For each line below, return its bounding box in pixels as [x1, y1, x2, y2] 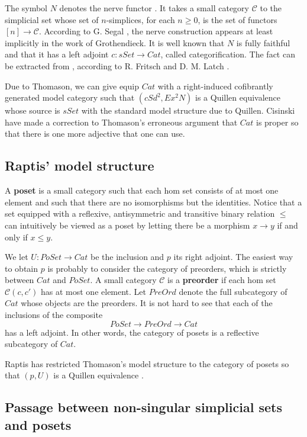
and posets [5, 415, 72, 433]
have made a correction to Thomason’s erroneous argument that [5, 115, 238, 128]
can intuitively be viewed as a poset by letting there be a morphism [5, 218, 250, 231]
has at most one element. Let [41, 285, 147, 297]
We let [5, 250, 28, 263]
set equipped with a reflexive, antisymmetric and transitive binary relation [5, 207, 275, 220]
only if [5, 230, 28, 243]
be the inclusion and [90, 250, 164, 263]
